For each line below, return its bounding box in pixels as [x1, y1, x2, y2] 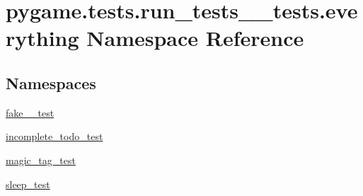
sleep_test [6, 176, 50, 191]
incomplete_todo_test [6, 129, 103, 144]
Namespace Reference [86, 23, 304, 52]
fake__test [6, 105, 54, 120]
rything [6, 23, 79, 52]
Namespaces [6, 71, 96, 93]
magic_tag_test [6, 152, 76, 167]
